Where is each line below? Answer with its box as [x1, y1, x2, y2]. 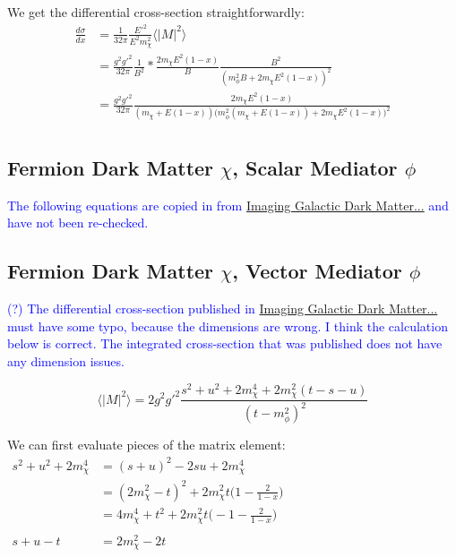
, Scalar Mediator [232, 153, 398, 181]
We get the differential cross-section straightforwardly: [7, 3, 305, 21]
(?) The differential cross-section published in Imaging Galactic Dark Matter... [7, 299, 438, 318]
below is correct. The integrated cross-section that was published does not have [7, 334, 443, 353]
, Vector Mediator [232, 257, 402, 285]
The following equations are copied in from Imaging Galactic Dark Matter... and [7, 195, 449, 214]
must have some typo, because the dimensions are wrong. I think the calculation [7, 316, 448, 335]
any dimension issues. [7, 351, 125, 370]
